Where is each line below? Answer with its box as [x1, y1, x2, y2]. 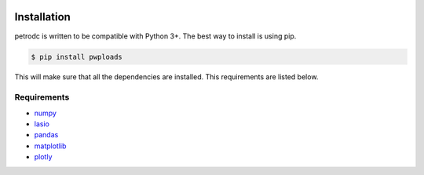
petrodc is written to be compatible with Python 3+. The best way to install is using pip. [14, 31, 297, 41]
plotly [34, 152, 53, 162]
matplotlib [34, 141, 67, 151]
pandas [34, 130, 59, 140]
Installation [14, 10, 71, 24]
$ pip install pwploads [31, 52, 123, 61]
